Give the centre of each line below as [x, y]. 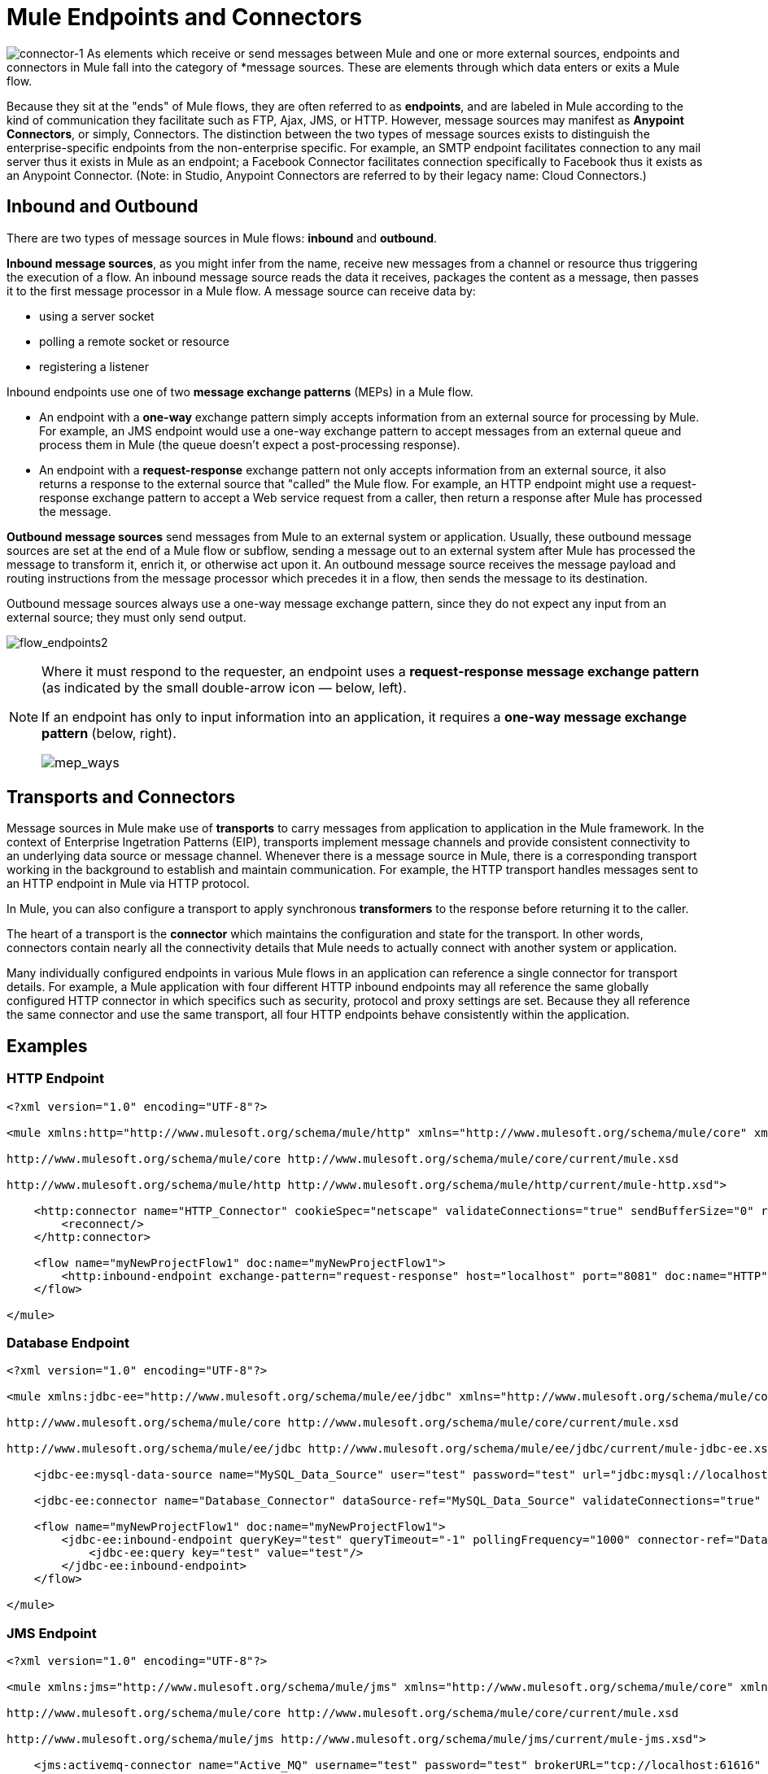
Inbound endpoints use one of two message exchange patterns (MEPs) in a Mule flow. [240, 391]
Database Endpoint [68, 1343]
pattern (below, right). [109, 733]
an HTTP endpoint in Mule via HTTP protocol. [128, 884]
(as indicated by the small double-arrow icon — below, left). [224, 687]
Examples [47, 1046]
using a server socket [97, 316]
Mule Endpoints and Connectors [184, 17]
